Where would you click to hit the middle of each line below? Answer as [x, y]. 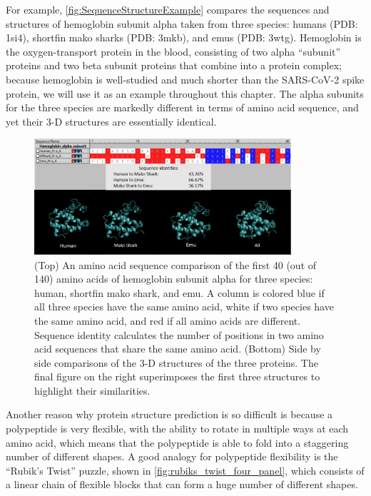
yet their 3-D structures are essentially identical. [111, 121]
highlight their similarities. [92, 390]
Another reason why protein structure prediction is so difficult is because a [169, 414]
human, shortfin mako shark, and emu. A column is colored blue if [179, 292]
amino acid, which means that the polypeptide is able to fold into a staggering [177, 442]
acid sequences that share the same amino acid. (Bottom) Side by [178, 349]
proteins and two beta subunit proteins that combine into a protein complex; [174, 65]
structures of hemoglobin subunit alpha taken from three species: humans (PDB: [182, 23]
